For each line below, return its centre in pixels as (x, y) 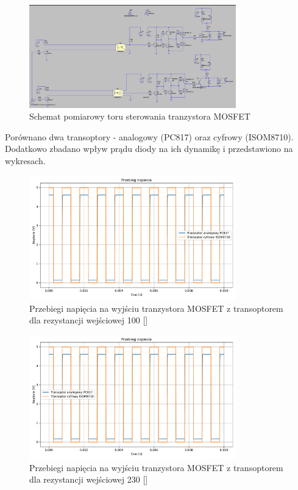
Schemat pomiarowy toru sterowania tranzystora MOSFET (140, 116)
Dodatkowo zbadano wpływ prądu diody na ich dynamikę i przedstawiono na (149, 149)
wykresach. (25, 160)
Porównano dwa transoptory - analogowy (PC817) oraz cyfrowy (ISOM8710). (149, 136)
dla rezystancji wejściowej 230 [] (89, 479)
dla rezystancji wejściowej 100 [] (89, 320)
